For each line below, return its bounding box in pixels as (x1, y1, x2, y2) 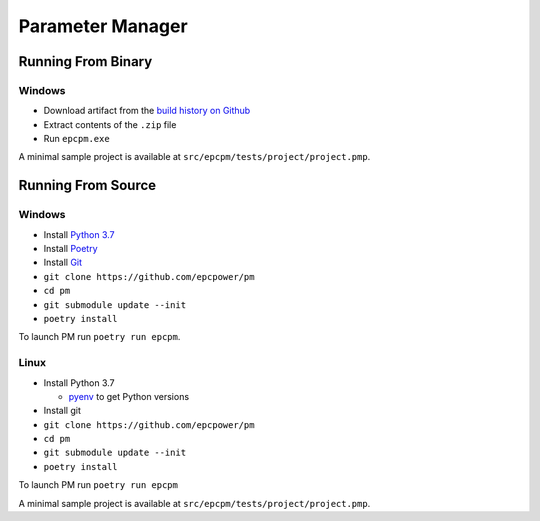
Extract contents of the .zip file (43, 118, 177, 130)
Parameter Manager (18, 15, 189, 37)
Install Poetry (43, 243, 99, 255)
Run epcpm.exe (43, 133, 110, 145)
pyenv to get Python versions (68, 390, 190, 402)
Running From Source (18, 177, 157, 194)
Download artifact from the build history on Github (43, 105, 251, 117)
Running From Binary (18, 53, 153, 70)
